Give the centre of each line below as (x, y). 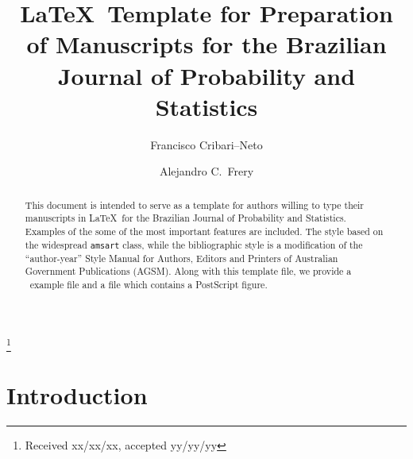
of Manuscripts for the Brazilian (206, 44)
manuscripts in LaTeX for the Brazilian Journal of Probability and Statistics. (185, 218)
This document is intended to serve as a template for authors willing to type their (194, 204)
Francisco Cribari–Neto (206, 144)
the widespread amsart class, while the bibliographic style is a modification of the (194, 244)
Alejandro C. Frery (206, 171)
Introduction (77, 395)
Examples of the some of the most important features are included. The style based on (204, 231)
